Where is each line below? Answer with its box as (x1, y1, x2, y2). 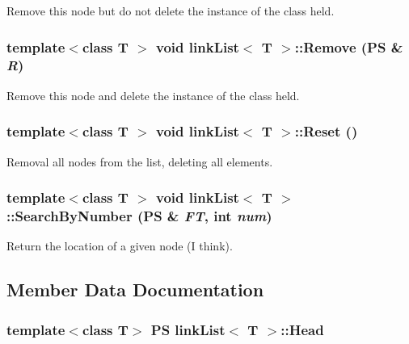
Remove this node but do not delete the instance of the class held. (6, 2, 335, 19)
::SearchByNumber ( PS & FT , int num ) (6, 205, 272, 225)
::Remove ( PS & (294, 36, 403, 57)
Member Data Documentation (6, 277, 264, 302)
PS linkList (150, 319, 226, 339)
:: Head (280, 319, 324, 339)
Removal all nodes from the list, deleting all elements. (6, 153, 273, 170)
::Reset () (294, 121, 358, 141)
